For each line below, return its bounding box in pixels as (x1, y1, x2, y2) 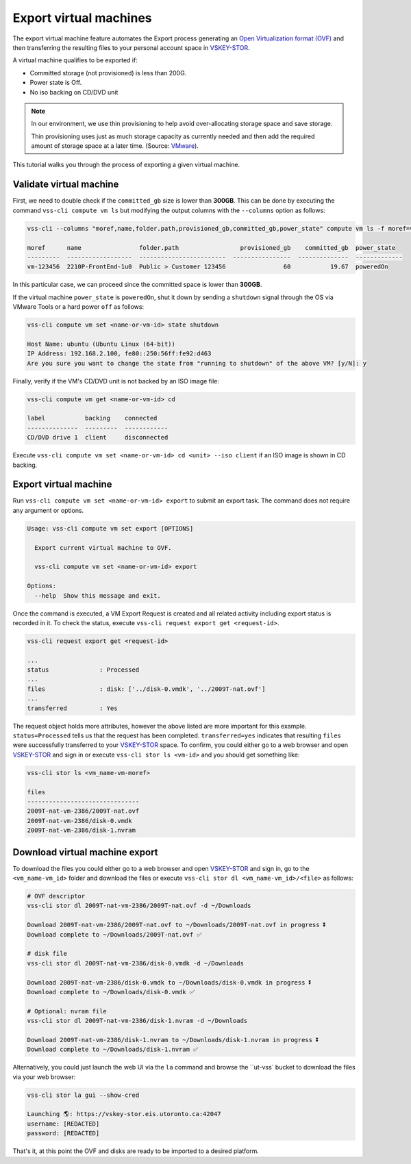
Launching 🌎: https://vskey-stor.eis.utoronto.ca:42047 (27, 1110, 221, 1118)
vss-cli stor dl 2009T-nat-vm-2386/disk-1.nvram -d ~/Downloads (27, 1017, 248, 1025)
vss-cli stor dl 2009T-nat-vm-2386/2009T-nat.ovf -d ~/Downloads (27, 902, 251, 910)
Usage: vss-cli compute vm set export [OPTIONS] (27, 524, 194, 532)
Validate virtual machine (12, 179, 119, 190)
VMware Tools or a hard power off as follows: (12, 303, 144, 311)
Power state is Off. (29, 79, 82, 87)
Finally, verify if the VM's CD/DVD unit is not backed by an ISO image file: (12, 377, 219, 385)
